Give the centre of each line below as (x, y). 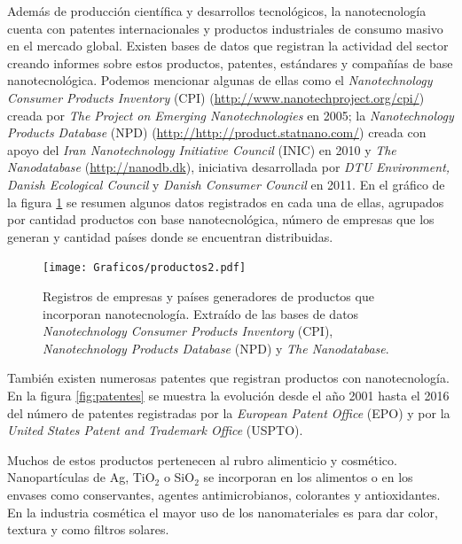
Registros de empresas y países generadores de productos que (208, 295)
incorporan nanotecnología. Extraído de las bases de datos (201, 313)
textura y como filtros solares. (88, 529)
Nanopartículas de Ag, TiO (81, 477)
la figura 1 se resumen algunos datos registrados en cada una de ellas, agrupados (226, 202)
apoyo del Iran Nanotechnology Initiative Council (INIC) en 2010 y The (202, 149)
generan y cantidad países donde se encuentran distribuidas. (170, 236)
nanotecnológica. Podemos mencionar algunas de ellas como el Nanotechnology (220, 80)
